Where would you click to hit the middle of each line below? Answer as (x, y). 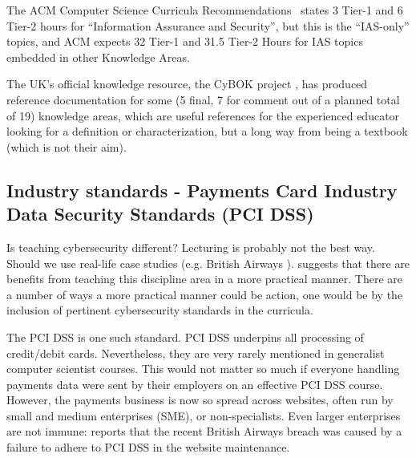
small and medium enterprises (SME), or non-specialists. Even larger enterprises (204, 415)
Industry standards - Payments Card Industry (202, 190)
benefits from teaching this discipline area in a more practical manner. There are (204, 279)
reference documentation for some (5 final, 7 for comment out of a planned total (203, 99)
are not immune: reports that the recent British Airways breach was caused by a (204, 431)
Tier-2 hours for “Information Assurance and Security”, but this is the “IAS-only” (208, 25)
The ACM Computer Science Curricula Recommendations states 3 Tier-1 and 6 (205, 10)
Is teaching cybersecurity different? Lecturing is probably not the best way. (191, 247)
